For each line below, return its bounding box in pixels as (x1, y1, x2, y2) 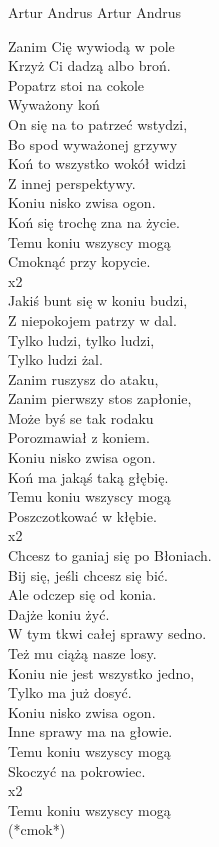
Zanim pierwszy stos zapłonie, (8, 388, 192, 409)
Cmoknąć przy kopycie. (8, 251, 151, 272)
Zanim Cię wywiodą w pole (8, 35, 175, 56)
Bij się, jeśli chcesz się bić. (8, 564, 168, 585)
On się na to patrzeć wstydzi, (8, 113, 188, 134)
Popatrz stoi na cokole (8, 74, 145, 95)
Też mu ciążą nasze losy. (8, 643, 157, 663)
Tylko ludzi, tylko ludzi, (8, 329, 155, 350)
